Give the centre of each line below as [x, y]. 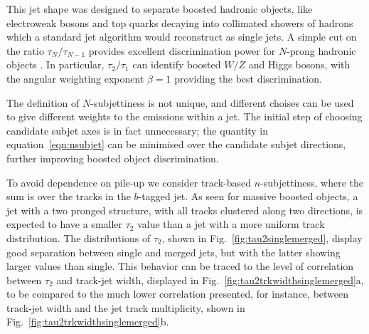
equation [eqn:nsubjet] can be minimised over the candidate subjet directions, [176, 144]
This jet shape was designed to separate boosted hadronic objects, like [160, 9]
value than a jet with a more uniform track [231, 224]
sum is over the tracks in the [69, 196]
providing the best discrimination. [248, 78]
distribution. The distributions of [79, 238]
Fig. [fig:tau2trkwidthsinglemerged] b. [88, 322]
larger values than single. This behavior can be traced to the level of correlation [180, 266]
